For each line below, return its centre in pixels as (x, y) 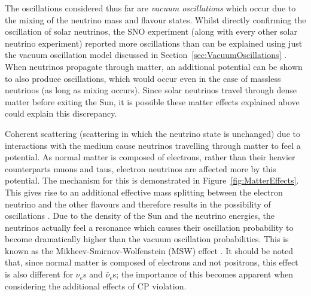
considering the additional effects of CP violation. (96, 286)
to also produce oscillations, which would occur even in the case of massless (143, 78)
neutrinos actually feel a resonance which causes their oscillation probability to (149, 227)
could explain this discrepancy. (61, 113)
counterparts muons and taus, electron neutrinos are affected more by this (141, 168)
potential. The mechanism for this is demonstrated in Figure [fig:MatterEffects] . (152, 180)
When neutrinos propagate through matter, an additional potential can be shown (154, 66)
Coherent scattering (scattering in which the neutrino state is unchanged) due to (153, 133)
